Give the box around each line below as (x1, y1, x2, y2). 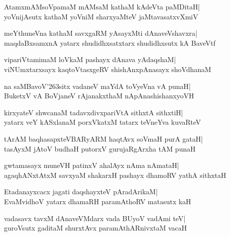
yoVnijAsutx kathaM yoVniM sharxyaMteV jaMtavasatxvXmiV (4, 11, 198, 21)
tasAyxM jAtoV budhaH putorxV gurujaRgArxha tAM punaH (4, 143, 196, 154)
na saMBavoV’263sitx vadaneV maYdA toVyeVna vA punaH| (4, 80, 191, 91)
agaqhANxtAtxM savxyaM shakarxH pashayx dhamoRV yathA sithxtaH (4, 169, 227, 180)
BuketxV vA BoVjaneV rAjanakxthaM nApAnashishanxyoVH (4, 90, 194, 101)
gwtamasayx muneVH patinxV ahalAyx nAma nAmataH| (4, 160, 179, 170)
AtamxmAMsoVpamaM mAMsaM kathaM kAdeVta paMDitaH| (4, 1, 200, 11)
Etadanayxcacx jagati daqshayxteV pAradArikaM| (4, 186, 158, 197)
